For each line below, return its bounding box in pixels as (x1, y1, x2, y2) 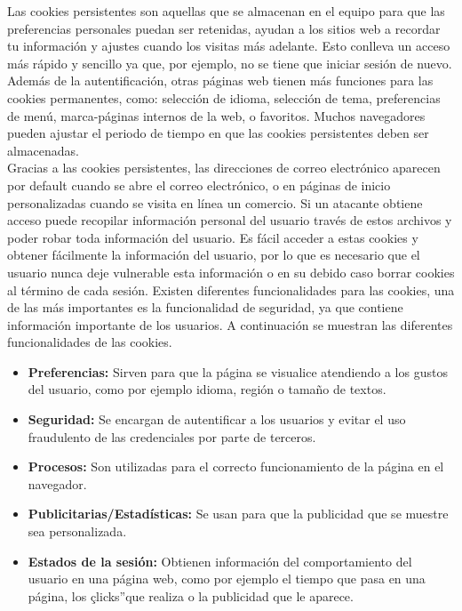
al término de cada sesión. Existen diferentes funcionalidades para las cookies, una (7, 280, 455, 299)
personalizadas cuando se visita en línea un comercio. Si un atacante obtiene (7, 193, 423, 212)
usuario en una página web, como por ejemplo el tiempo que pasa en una (28, 569, 426, 588)
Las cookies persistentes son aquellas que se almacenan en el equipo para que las (7, 2, 445, 20)
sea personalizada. (28, 522, 127, 541)
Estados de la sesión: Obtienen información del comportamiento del (28, 551, 412, 570)
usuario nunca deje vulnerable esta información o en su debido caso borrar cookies (7, 262, 455, 281)
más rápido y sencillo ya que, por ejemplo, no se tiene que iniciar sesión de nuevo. (7, 53, 452, 72)
